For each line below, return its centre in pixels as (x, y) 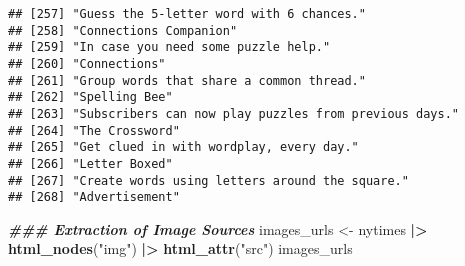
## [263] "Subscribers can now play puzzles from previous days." (234, 113)
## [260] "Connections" (87, 63)
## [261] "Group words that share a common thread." (187, 80)
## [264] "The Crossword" (94, 130)
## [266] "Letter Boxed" (90, 163)
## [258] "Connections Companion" (123, 30)
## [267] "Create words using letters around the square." (208, 180)
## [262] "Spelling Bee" (90, 97)
